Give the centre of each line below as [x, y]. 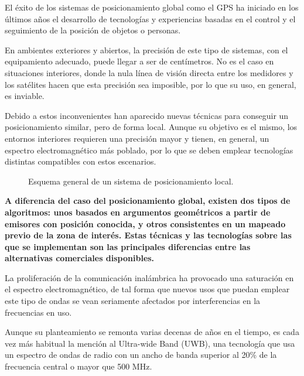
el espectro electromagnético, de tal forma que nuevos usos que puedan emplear [147, 289]
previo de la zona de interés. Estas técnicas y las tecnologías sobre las [148, 235]
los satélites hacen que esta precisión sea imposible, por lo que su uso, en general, [151, 84]
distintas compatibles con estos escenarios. [81, 161]
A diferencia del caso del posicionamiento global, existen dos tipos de [148, 201]
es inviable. [25, 96]
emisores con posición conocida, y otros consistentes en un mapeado [145, 223]
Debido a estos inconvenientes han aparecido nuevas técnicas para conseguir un [147, 115]
